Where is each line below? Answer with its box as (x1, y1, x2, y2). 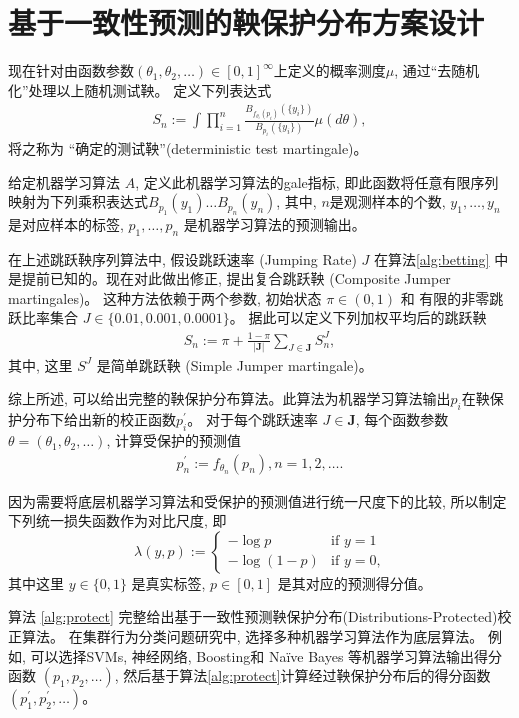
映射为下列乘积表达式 (8, 191, 148, 212)
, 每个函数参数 (355, 409, 449, 430)
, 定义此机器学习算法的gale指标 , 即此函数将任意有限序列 (135, 171, 499, 192)
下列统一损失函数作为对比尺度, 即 (8, 510, 227, 531)
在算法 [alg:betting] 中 (373, 248, 509, 269)
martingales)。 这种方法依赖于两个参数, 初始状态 (8, 287, 322, 308)
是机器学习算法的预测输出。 (183, 213, 366, 234)
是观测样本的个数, (329, 191, 446, 212)
